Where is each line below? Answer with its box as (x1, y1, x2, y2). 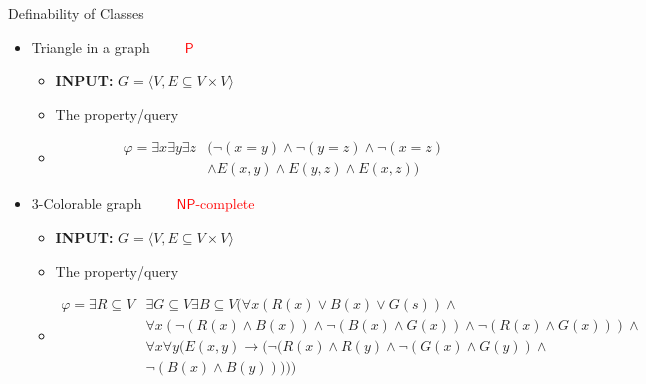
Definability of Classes (8, 3, 144, 23)
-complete (195, 193, 255, 214)
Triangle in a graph (31, 36, 150, 57)
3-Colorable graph (31, 193, 142, 214)
